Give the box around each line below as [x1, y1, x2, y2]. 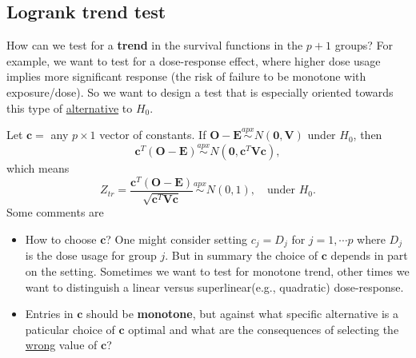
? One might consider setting [106, 230, 248, 247]
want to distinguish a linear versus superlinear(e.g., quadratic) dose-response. [25, 278, 404, 295]
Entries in [25, 305, 74, 322]
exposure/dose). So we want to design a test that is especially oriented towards [6, 83, 394, 100]
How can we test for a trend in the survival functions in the [6, 37, 303, 54]
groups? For [334, 37, 393, 54]
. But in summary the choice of [165, 247, 318, 264]
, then [353, 126, 382, 143]
